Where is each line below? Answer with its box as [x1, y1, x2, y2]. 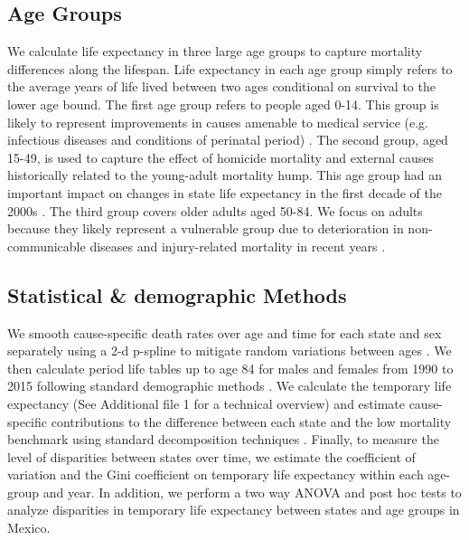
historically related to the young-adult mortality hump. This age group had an [7, 166, 443, 185]
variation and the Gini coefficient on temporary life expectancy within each [7, 465, 424, 484]
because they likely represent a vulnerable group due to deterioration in [7, 219, 404, 238]
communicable [7, 236, 86, 255]
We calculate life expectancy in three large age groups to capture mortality [7, 42, 423, 61]
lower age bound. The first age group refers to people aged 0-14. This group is [7, 94, 439, 113]
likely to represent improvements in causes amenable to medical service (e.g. [7, 112, 428, 131]
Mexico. [7, 518, 51, 537]
